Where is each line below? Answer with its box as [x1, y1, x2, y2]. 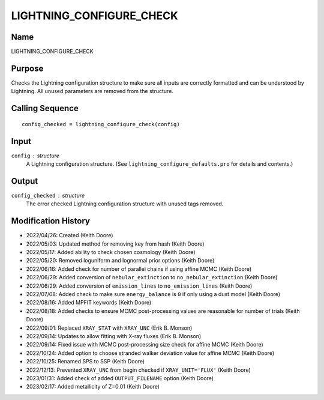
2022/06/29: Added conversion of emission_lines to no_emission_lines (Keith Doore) [26, 282, 253, 289]
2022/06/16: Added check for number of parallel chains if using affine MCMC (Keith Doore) [26, 265, 252, 273]
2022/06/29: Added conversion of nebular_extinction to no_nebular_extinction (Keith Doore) [26, 274, 278, 281]
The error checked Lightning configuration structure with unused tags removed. [26, 200, 224, 207]
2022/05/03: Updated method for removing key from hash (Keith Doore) [26, 240, 205, 247]
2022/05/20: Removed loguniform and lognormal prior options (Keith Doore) [26, 257, 215, 264]
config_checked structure [11, 192, 85, 199]
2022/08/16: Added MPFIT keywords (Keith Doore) [26, 299, 152, 306]
